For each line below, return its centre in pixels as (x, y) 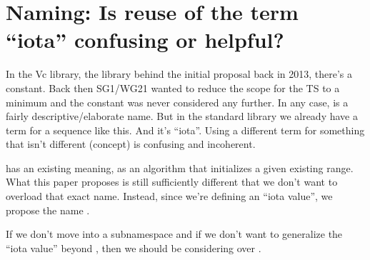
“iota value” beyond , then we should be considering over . (134, 247)
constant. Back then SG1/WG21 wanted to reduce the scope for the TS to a (173, 87)
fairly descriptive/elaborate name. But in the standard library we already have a (182, 116)
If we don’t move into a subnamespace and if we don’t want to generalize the (174, 234)
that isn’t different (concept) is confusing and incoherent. (131, 144)
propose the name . (48, 210)
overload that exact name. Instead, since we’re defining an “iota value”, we (169, 196)
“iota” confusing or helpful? (145, 40)
